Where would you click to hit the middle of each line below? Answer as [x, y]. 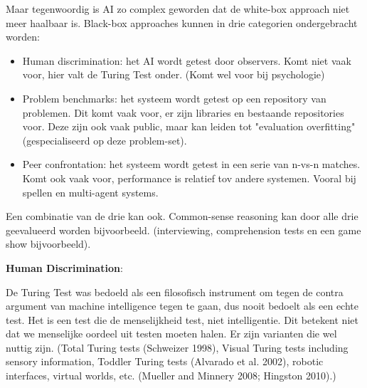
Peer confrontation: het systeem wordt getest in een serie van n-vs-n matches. [191, 164]
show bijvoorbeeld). [48, 244]
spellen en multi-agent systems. [90, 192]
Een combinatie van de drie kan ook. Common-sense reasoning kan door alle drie [182, 216]
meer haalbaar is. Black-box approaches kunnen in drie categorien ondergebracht [182, 22]
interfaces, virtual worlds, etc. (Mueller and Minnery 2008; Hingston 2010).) [171, 376]
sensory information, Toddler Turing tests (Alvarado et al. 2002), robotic [165, 361]
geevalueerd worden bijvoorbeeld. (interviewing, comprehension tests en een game [183, 230]
